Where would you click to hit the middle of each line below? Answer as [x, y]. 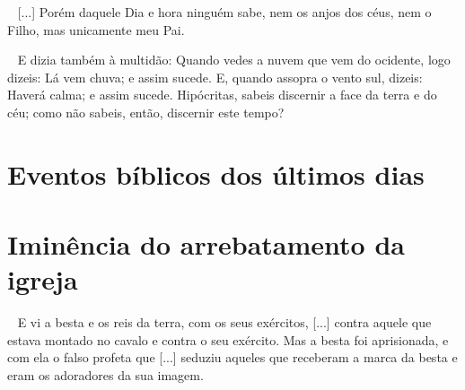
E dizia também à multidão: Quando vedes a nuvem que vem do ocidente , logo [234, 60]
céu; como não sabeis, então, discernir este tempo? [146, 112]
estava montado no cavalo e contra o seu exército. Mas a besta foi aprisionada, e [228, 339]
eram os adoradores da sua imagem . [105, 375]
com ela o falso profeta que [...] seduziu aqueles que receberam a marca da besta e [232, 357]
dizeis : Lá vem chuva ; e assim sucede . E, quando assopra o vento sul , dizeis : [215, 77]
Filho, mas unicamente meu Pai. [96, 29]
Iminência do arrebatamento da [206, 244]
